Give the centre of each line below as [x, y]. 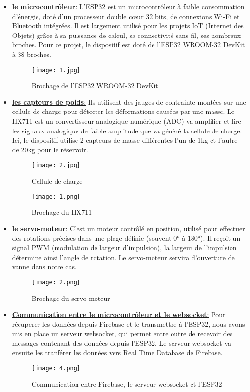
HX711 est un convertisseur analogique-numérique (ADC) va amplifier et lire [126, 121]
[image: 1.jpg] [56, 70]
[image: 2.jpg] [56, 165]
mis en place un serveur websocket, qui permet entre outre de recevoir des [122, 333]
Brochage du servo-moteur [71, 298]
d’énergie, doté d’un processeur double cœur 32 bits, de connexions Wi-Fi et [126, 16]
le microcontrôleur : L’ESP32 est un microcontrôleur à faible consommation [128, 6]
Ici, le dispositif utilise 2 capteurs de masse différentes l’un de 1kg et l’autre [125, 140]
